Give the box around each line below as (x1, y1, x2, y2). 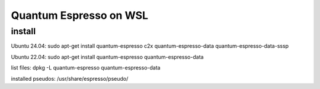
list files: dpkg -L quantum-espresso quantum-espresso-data (11, 64, 161, 71)
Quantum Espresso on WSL (11, 9, 148, 22)
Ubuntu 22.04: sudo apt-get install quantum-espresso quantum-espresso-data (11, 53, 204, 60)
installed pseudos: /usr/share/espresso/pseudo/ (11, 75, 129, 82)
